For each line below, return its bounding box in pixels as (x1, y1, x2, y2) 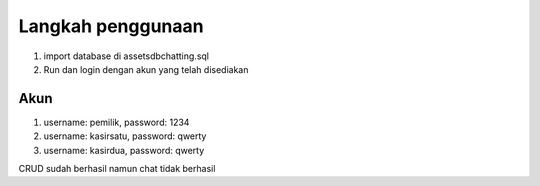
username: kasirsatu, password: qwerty (43, 130, 207, 142)
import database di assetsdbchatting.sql (43, 50, 210, 62)
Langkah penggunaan (18, 15, 204, 37)
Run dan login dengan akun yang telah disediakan (43, 63, 249, 75)
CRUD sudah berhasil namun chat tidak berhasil (18, 163, 216, 175)
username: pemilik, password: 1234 (43, 116, 190, 128)
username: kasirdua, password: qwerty (43, 144, 205, 156)
